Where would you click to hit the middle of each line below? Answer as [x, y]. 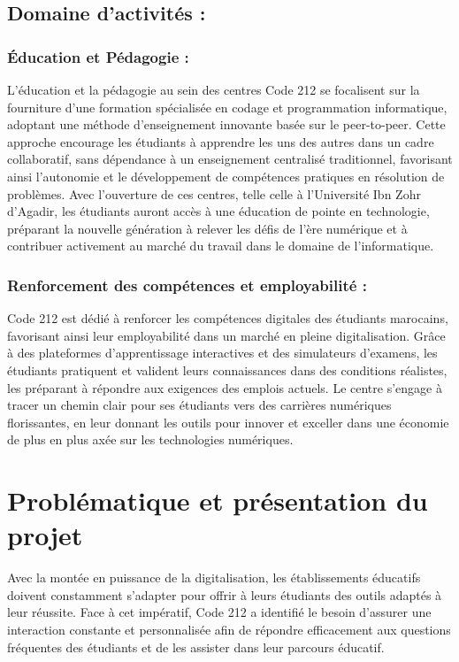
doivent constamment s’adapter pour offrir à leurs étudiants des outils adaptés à [225, 594]
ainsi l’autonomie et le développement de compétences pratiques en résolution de [226, 176]
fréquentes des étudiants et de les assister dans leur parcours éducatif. [196, 647]
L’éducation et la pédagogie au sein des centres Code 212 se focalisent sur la [214, 89]
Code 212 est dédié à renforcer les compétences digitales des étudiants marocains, [228, 318]
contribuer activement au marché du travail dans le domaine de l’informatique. [221, 246]
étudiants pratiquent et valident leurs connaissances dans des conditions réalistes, [227, 369]
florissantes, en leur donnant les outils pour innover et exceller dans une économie [228, 422]
